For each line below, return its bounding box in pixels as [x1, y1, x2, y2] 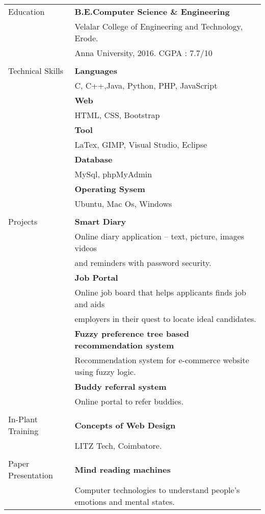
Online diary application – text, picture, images [74, 230, 245, 242]
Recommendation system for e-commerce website [74, 354, 249, 366]
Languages [74, 65, 117, 76]
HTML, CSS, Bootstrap [74, 109, 160, 121]
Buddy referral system [74, 381, 167, 392]
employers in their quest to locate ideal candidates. [74, 313, 256, 324]
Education [8, 6, 45, 17]
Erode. [74, 32, 98, 44]
